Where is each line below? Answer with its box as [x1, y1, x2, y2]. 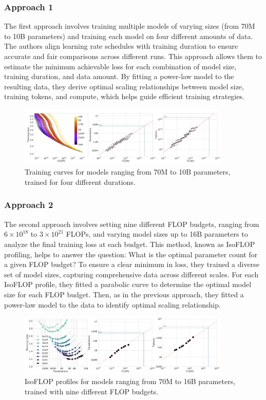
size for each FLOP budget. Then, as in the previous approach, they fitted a [4, 289, 244, 299]
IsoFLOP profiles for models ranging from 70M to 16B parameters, [25, 376, 236, 387]
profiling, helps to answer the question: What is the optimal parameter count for [4, 249, 258, 259]
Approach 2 [4, 198, 53, 211]
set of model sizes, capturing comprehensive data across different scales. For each [4, 269, 259, 279]
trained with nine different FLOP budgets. [25, 386, 159, 396]
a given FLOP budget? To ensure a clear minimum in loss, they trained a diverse [4, 259, 259, 270]
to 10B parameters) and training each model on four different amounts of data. [4, 30, 253, 41]
